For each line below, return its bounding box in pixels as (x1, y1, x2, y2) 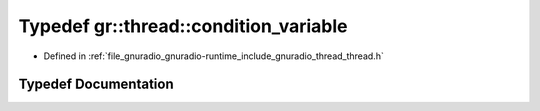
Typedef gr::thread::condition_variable (18, 15, 348, 37)
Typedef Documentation (18, 76, 174, 93)
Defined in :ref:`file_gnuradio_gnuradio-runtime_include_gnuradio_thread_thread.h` (43, 50, 384, 62)
